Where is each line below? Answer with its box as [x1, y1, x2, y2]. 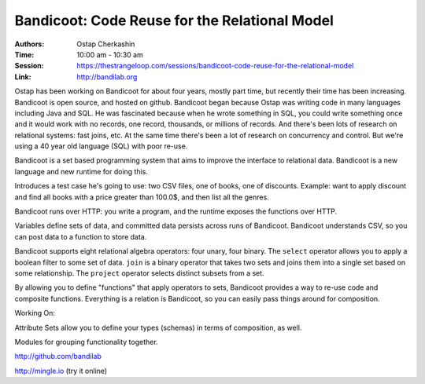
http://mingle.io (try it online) [14, 366, 108, 375]
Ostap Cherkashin [76, 39, 135, 49]
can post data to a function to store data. [14, 232, 147, 241]
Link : [14, 71, 31, 82]
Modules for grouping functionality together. [14, 337, 158, 346]
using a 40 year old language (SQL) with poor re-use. [14, 141, 188, 151]
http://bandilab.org [76, 71, 138, 82]
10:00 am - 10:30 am [76, 49, 143, 59]
